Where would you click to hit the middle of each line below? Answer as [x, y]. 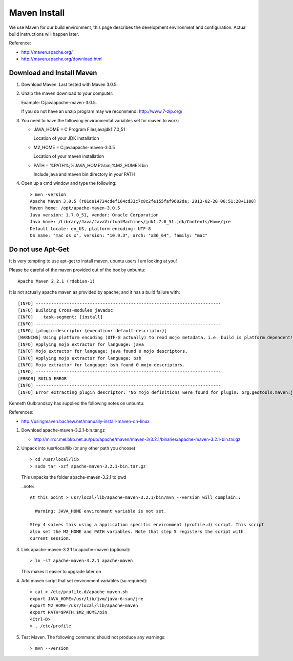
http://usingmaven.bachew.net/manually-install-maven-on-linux [85, 421]
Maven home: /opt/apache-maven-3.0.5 [75, 208]
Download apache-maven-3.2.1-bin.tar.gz [63, 430]
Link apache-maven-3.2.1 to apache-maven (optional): [76, 549]
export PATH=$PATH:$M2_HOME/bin [69, 612]
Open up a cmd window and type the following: [69, 183]
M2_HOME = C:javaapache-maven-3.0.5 [74, 147]
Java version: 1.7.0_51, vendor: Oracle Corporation [94, 215]
